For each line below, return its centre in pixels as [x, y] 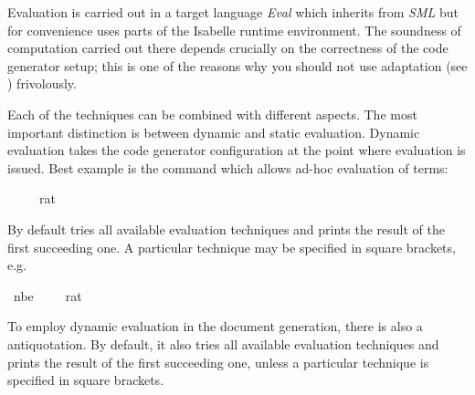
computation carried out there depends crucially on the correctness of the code [228, 48]
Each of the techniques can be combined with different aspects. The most [212, 114]
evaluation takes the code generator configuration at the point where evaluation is [237, 150]
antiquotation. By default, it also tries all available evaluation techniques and [223, 343]
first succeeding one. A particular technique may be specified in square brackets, [232, 247]
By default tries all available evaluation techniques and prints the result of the [226, 229]
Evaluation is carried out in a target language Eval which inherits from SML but [233, 12]
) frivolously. [42, 83]
